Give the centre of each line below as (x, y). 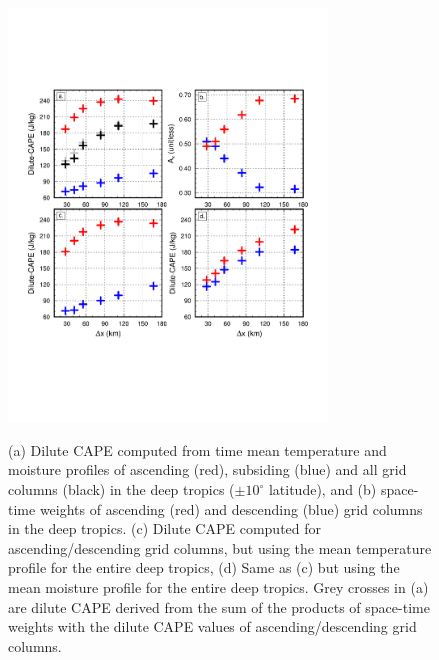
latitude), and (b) (322, 489)
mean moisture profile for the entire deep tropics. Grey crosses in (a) (218, 586)
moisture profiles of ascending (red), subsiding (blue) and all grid (207, 469)
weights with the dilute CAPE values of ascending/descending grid (212, 626)
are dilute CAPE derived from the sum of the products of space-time (219, 606)
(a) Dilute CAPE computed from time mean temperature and (197, 449)
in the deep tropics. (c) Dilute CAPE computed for (165, 528)
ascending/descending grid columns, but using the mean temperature (220, 547)
